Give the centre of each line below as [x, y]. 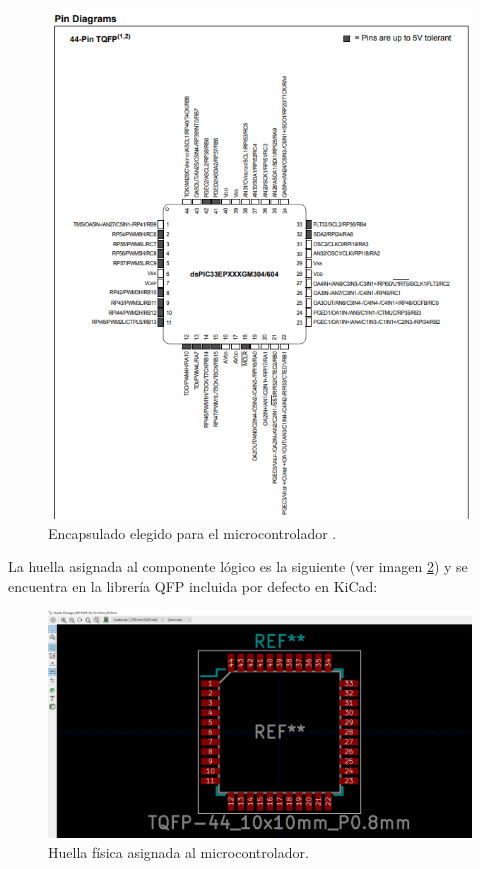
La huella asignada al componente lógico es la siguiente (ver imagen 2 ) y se [238, 566]
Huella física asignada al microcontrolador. [178, 851]
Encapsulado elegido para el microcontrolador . [192, 532]
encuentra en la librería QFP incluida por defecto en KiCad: [193, 585]
